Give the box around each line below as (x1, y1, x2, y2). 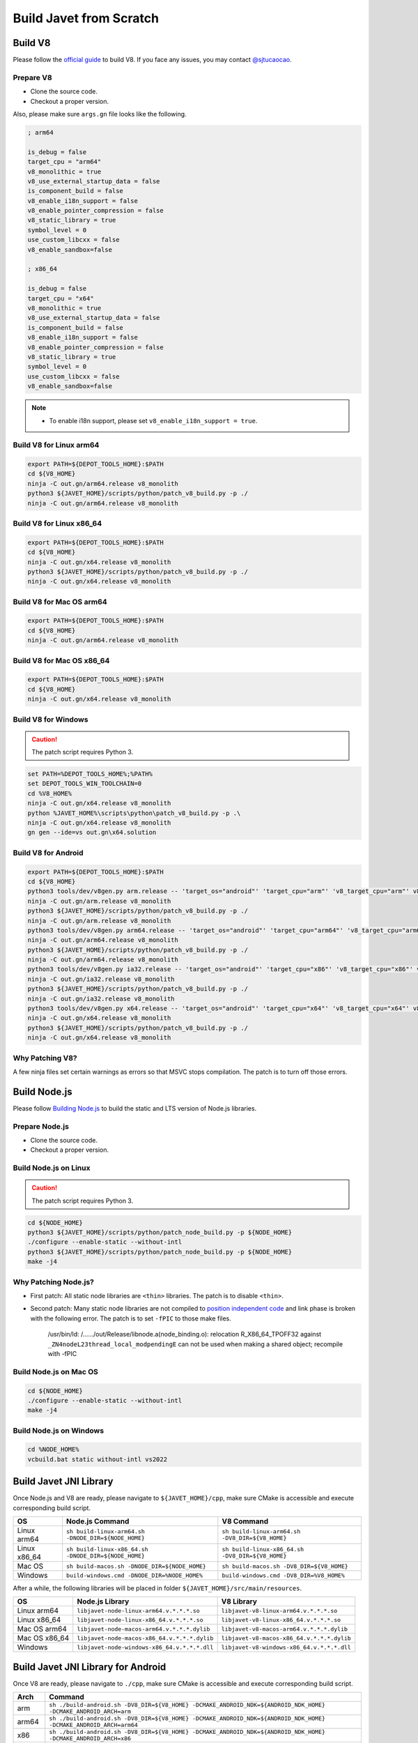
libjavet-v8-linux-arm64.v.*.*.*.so (221, 1607, 338, 1614)
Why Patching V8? (13, 1053, 77, 1063)
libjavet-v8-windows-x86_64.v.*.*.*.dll (221, 1643, 351, 1651)
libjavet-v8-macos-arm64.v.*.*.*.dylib (221, 1625, 348, 1633)
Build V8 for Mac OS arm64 (13, 597, 107, 607)
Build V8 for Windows (13, 715, 88, 724)
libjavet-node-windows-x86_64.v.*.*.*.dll (77, 1643, 214, 1651)
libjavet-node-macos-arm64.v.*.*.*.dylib (77, 1625, 210, 1633)
